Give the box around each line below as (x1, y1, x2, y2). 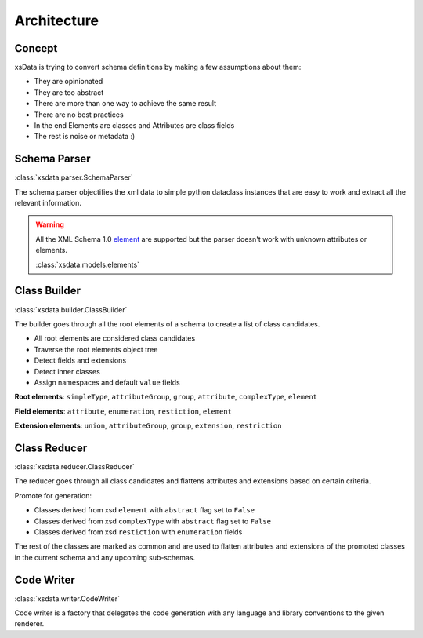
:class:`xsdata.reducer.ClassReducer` (14, 461, 135, 471)
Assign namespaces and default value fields (34, 377, 180, 387)
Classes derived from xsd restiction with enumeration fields (34, 527, 243, 537)
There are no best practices (34, 110, 125, 119)
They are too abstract (34, 87, 104, 97)
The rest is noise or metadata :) (34, 132, 136, 141)
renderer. (14, 619, 45, 629)
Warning (35, 220, 64, 229)
